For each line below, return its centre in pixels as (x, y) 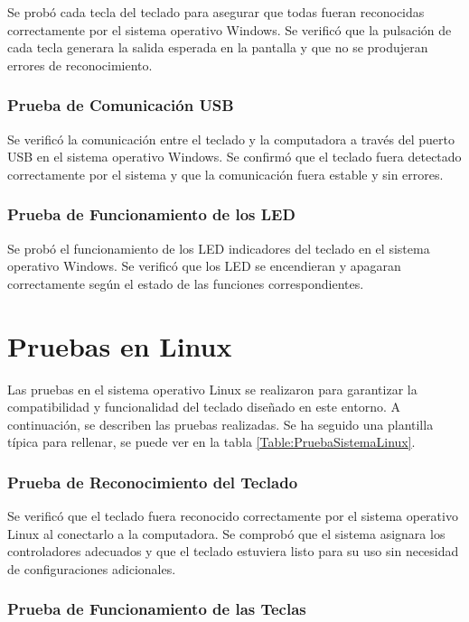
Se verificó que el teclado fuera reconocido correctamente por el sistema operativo (233, 516)
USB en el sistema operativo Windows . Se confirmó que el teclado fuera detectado (234, 157)
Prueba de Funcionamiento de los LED (151, 214)
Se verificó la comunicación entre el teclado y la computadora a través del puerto (231, 139)
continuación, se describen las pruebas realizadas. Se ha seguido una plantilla (220, 424)
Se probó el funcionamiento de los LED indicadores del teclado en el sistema (219, 248)
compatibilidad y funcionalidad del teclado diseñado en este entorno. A (204, 407)
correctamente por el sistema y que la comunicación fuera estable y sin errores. (225, 174)
